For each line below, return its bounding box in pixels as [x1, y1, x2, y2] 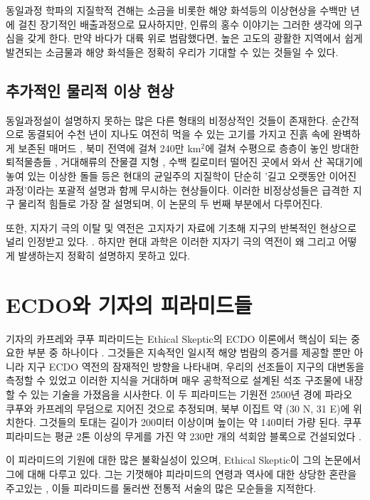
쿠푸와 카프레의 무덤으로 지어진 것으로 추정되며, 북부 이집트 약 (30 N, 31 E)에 [6, 400, 350, 415]
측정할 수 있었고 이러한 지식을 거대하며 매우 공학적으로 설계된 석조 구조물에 [6, 373, 342, 388]
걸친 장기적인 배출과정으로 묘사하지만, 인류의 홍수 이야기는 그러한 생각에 [18, 16, 341, 31]
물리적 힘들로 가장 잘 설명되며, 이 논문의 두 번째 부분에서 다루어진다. [18, 196, 323, 211]
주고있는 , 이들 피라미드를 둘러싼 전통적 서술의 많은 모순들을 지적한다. [6, 480, 317, 495]
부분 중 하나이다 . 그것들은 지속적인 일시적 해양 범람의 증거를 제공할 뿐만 [27, 345, 351, 360]
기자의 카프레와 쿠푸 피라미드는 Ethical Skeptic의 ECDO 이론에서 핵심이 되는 [6, 331, 348, 346]
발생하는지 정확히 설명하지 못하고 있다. [18, 248, 191, 262]
